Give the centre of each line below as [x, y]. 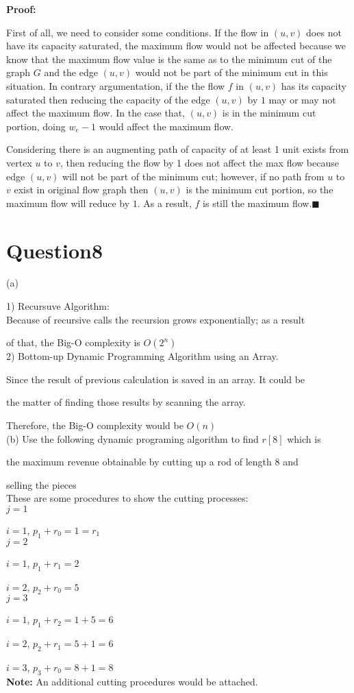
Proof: [21, 9]
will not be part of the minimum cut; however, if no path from [193, 176]
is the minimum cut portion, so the [260, 190]
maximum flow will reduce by [68, 203]
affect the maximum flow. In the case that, [96, 113]
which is [304, 438]
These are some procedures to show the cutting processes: [127, 498]
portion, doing [36, 126]
